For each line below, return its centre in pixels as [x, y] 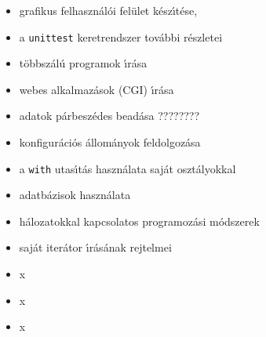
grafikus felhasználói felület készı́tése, [108, 10]
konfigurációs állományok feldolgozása [110, 142]
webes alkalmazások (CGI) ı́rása [97, 89]
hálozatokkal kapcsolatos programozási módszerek [139, 221]
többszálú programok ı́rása [83, 63]
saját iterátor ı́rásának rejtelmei [95, 247]
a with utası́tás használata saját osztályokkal [128, 168]
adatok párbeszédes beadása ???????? [109, 116]
